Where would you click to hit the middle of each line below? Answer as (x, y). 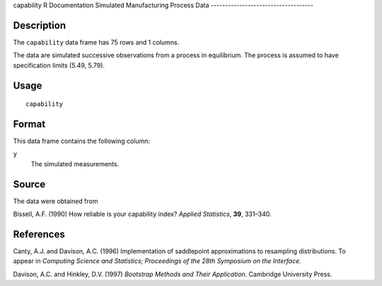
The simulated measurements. (75, 164)
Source (29, 184)
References (39, 234)
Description (40, 25)
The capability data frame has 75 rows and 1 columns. (96, 42)
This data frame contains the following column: (82, 141)
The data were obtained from (56, 201)
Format (29, 124)
